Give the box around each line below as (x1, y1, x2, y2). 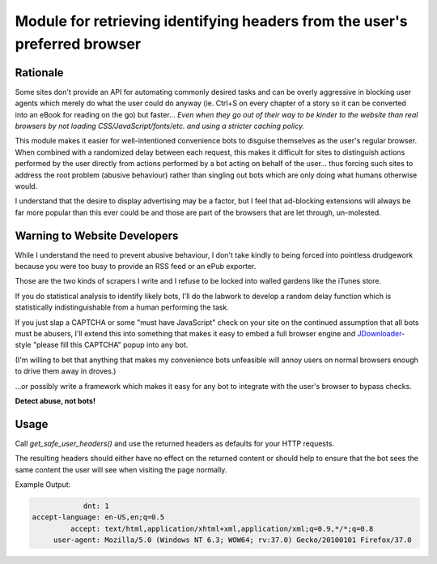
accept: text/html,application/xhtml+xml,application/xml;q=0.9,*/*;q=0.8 (70, 523, 374, 533)
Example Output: (15, 480, 71, 489)
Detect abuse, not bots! (15, 395, 96, 405)
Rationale (15, 66, 64, 79)
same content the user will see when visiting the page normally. (15, 464, 227, 474)
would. (15, 181, 38, 190)
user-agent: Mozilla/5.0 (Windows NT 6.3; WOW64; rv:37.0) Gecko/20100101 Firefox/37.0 (53, 536, 412, 545)
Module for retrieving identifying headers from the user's (15, 12, 408, 30)
